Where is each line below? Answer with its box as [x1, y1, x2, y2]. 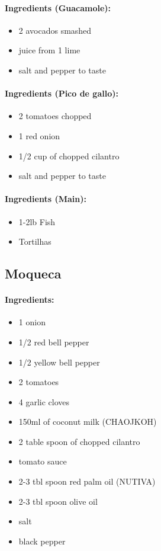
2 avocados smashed [18, 24, 92, 36]
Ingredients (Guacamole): [5, 1, 111, 14]
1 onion [18, 316, 46, 328]
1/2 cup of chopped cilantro [18, 149, 120, 162]
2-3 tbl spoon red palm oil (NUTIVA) [18, 475, 156, 488]
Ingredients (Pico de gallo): [5, 87, 118, 100]
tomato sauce [18, 455, 67, 467]
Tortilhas [18, 235, 51, 248]
